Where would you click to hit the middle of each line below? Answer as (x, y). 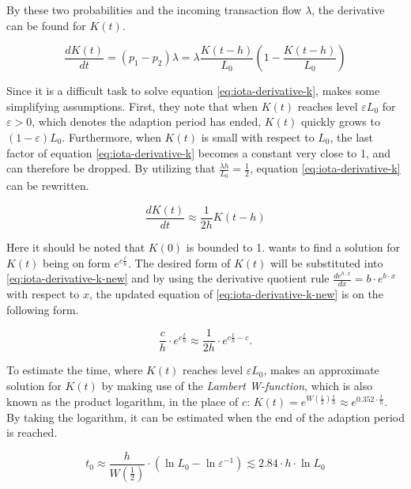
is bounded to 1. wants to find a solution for (293, 247)
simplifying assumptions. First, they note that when (132, 106)
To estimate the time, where (75, 370)
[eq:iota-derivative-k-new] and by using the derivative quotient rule (168, 278)
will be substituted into (326, 262)
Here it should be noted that (76, 247)
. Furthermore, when (111, 136)
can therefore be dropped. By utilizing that (111, 168)
